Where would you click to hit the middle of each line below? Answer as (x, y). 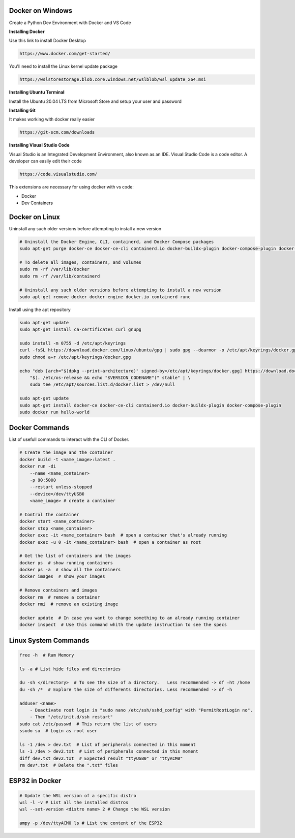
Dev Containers (37, 203)
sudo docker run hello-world (55, 412)
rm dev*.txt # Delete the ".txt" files (69, 765)
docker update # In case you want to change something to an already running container (130, 618)
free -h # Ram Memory (47, 655)
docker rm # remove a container (60, 597)
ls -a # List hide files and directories (70, 669)
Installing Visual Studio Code (39, 145)
